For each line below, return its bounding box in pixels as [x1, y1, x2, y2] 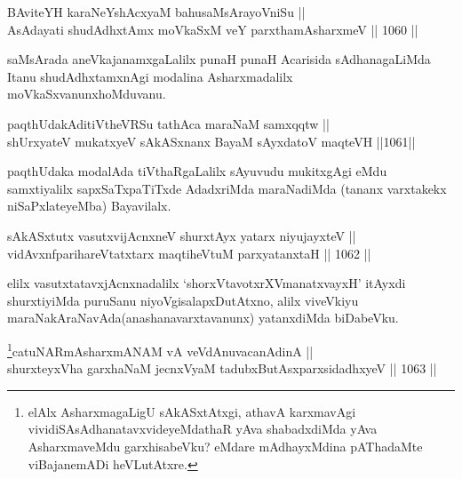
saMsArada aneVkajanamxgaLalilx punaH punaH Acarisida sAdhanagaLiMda [7, 50, 431, 68]
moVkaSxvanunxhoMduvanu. [7, 84, 166, 103]
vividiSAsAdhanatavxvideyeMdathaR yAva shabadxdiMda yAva [28, 419, 378, 438]
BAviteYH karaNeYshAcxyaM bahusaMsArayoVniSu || [7, 3, 306, 20]
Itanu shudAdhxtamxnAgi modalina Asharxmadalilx [7, 67, 293, 85]
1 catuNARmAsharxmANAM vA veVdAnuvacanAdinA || [7, 339, 314, 360]
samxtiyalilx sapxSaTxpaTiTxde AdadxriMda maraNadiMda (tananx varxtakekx [7, 179, 447, 197]
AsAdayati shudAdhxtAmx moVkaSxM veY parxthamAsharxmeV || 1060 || [7, 20, 418, 38]
